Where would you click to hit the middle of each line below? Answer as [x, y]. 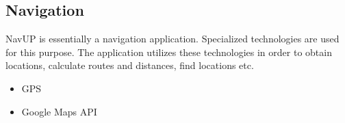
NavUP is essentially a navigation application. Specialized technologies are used [172, 39]
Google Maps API [59, 111]
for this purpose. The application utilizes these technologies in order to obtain [169, 52]
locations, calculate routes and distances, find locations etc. [130, 65]
